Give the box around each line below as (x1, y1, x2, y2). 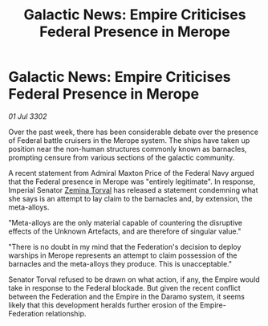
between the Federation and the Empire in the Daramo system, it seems (8, 291, 245, 301)
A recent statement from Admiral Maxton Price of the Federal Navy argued (8, 168, 254, 177)
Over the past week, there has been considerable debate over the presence (8, 127, 259, 137)
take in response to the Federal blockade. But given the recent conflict (8, 283, 241, 292)
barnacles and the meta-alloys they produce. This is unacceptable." (8, 259, 233, 268)
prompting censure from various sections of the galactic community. (8, 153, 235, 162)
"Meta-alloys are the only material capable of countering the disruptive (8, 218, 243, 227)
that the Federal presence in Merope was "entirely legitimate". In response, (8, 177, 256, 186)
